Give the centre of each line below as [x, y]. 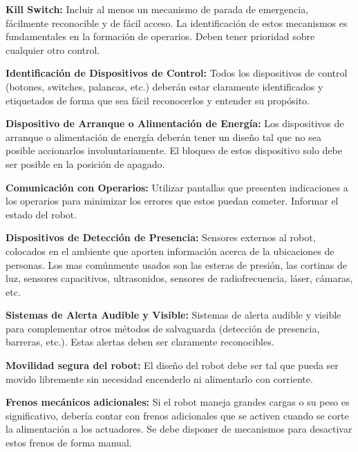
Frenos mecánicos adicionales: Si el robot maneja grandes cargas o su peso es [178, 402]
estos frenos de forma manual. [69, 443]
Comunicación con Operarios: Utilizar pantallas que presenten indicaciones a [177, 187]
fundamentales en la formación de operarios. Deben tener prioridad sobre [160, 36]
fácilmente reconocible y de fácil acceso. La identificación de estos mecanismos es [177, 22]
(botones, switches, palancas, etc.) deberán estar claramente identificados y [164, 86]
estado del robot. [41, 214]
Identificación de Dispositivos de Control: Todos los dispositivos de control [177, 73]
